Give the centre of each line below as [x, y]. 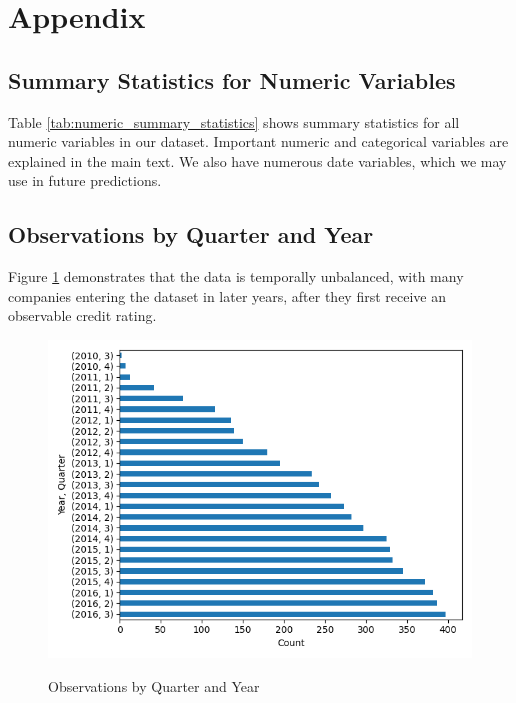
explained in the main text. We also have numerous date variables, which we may [257, 160]
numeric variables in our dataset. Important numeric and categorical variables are [258, 141]
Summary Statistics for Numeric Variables [232, 79]
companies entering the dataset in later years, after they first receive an [227, 295]
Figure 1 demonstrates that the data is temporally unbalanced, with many [236, 276]
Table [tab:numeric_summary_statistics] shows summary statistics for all [234, 121]
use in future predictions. [85, 180]
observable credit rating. [82, 315]
